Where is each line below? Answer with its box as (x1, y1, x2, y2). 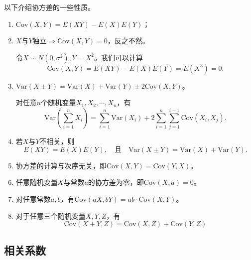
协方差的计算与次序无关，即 (15, 160, 107, 170)
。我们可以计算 (94, 52, 143, 62)
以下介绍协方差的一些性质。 (4, 2, 95, 12)
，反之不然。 (107, 35, 149, 46)
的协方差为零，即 (88, 177, 144, 187)
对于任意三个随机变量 (15, 210, 86, 221)
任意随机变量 (15, 177, 58, 187)
